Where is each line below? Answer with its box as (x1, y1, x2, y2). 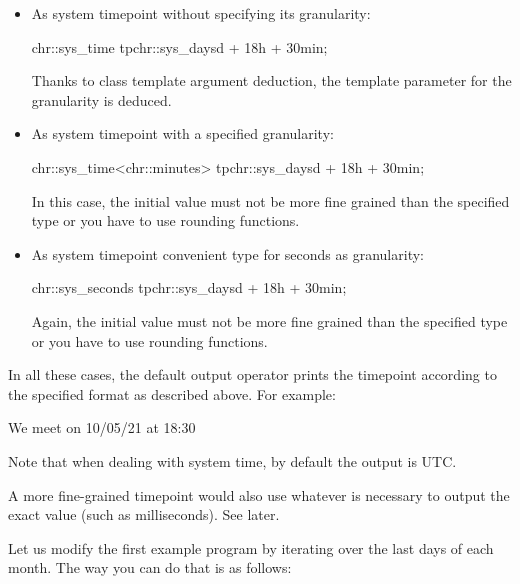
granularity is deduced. (31, 89, 172, 110)
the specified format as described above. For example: (8, 383, 336, 404)
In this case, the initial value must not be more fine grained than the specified (31, 190, 510, 211)
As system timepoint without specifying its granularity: (31, 3, 371, 23)
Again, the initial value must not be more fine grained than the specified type (31, 310, 508, 331)
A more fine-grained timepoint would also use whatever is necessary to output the (8, 484, 510, 505)
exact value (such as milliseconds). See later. (8, 504, 280, 525)
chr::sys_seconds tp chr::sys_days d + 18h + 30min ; (31, 277, 347, 298)
